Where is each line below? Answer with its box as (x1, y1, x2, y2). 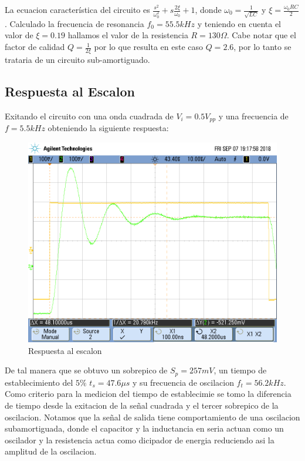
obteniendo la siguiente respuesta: (48, 122, 169, 134)
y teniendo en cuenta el (197, 17, 282, 29)
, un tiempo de (213, 364, 267, 376)
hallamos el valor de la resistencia (67, 29, 188, 41)
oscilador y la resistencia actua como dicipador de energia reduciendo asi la (5, 433, 274, 446)
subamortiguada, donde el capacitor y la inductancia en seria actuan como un (5, 422, 284, 435)
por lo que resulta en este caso (94, 41, 203, 53)
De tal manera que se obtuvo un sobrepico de (5, 364, 168, 376)
